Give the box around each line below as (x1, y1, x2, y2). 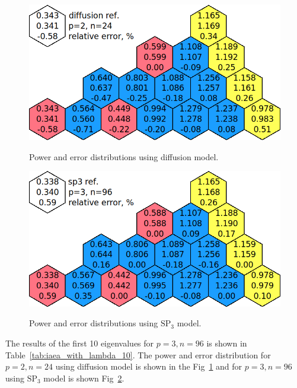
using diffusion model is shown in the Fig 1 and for (55, 360, 242, 373)
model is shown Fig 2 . (43, 371, 124, 384)
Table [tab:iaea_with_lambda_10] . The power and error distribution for (5, 348, 271, 361)
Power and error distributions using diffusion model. (29, 150, 219, 163)
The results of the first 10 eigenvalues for (5, 336, 154, 349)
